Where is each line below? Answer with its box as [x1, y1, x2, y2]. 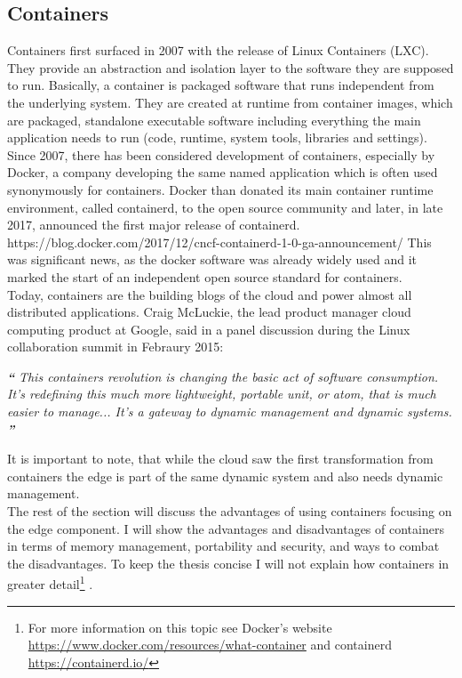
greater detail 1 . [7, 572, 93, 593]
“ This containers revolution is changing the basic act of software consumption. [7, 367, 439, 385]
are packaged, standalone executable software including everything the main [7, 110, 421, 129]
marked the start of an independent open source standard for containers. [7, 267, 402, 286]
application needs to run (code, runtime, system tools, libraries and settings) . [7, 128, 427, 147]
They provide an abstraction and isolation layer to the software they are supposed [7, 58, 454, 77]
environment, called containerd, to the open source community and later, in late [7, 198, 443, 216]
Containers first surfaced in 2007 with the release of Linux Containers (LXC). [7, 41, 429, 60]
